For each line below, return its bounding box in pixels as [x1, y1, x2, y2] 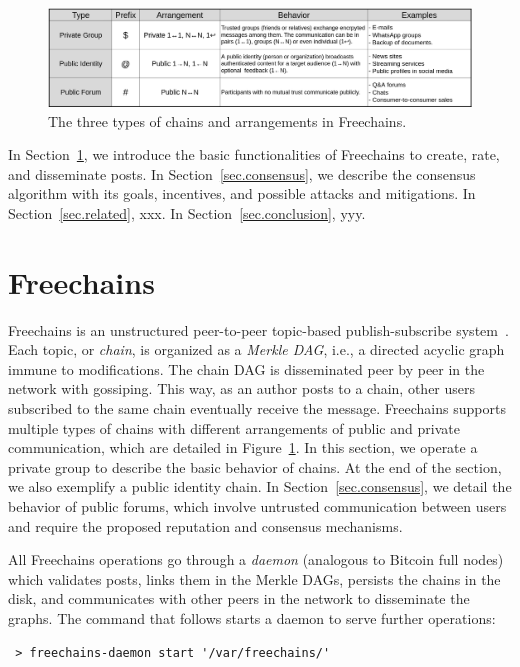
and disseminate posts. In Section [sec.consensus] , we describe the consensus [8, 163, 476, 184]
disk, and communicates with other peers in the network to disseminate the [8, 588, 470, 609]
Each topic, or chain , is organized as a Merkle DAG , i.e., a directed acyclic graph [8, 339, 505, 360]
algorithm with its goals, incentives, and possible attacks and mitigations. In [8, 183, 476, 204]
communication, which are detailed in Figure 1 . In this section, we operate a [8, 437, 478, 458]
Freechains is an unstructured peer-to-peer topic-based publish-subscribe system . [8, 319, 509, 340]
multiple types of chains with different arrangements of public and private [8, 417, 460, 438]
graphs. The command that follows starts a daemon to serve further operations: [8, 607, 496, 628]
